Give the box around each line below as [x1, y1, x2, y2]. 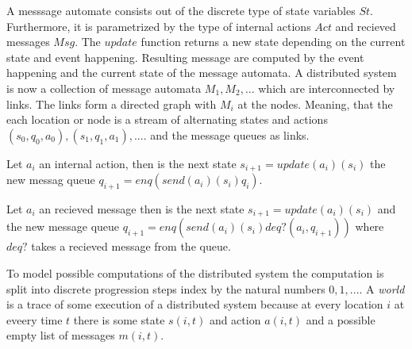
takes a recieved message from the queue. [31, 238, 231, 255]
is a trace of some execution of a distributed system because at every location [6, 296, 383, 313]
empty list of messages [6, 327, 115, 343]
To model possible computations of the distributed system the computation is [6, 265, 384, 282]
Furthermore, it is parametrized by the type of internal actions [6, 17, 311, 34]
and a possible [306, 311, 375, 328]
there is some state [73, 311, 165, 328]
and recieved [335, 17, 396, 34]
